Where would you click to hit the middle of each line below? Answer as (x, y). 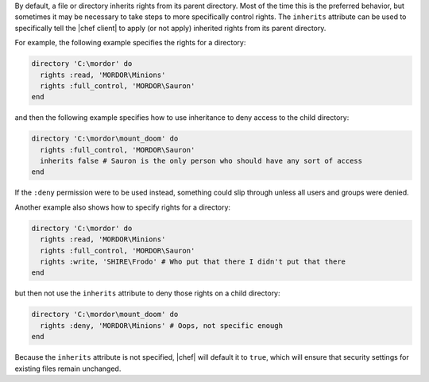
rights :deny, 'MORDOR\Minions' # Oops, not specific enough (162, 325)
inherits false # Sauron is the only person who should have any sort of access (201, 161)
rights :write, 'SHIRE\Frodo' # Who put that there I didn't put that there (193, 262)
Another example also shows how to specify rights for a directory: (122, 207)
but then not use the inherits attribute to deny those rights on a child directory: (148, 293)
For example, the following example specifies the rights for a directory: (130, 43)
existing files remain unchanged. (68, 368)
